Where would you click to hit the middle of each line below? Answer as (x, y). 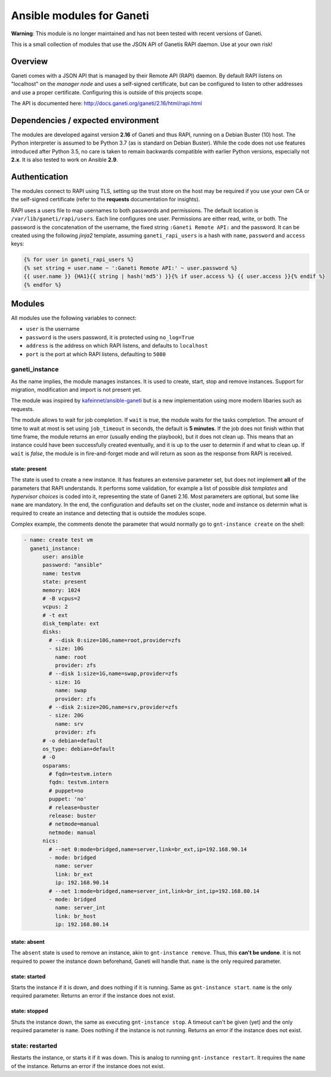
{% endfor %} (43, 285)
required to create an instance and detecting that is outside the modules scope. (109, 513)
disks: (52, 632)
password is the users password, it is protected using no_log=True (110, 337)
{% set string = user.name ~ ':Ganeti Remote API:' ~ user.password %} (131, 268)
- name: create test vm (58, 540)
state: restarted (34, 1045)
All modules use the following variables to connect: (74, 318)
